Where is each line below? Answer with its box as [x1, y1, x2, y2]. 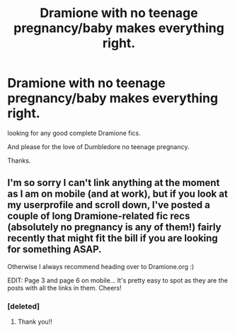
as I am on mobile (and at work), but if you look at [7, 188, 228, 200]
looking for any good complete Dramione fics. [7, 129, 142, 137]
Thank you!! [17, 317, 53, 326]
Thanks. [7, 156, 31, 165]
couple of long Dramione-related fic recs [7, 210, 190, 222]
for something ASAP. [7, 244, 102, 256]
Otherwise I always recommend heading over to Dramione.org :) [7, 262, 195, 271]
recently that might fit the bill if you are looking [7, 232, 218, 244]
